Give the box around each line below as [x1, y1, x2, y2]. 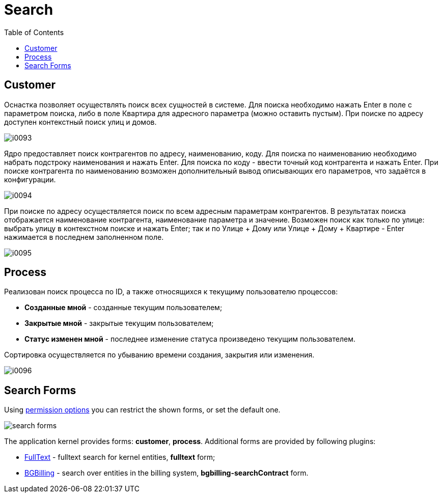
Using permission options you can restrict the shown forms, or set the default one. [4, 405, 281, 415]
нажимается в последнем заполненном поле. [4, 232, 164, 241]
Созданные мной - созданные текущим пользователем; [24, 303, 223, 312]
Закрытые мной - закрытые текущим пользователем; [24, 319, 214, 328]
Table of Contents [4, 27, 64, 37]
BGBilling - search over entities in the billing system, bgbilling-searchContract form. [24, 468, 309, 478]
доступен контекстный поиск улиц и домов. [4, 117, 157, 126]
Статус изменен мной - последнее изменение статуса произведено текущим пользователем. [24, 335, 355, 344]
